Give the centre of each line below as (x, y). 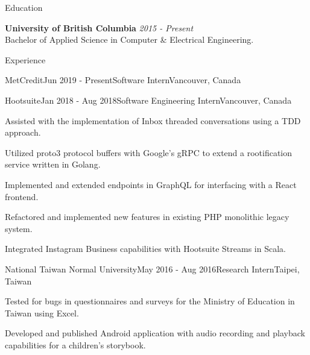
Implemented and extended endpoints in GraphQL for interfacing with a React (151, 184)
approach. (23, 132)
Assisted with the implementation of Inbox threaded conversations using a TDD (153, 120)
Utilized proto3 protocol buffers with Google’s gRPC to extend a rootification (149, 152)
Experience (25, 59)
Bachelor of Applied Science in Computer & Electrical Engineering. (129, 39)
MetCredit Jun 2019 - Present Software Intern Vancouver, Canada (123, 80)
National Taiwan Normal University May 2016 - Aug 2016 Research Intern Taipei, (152, 269)
